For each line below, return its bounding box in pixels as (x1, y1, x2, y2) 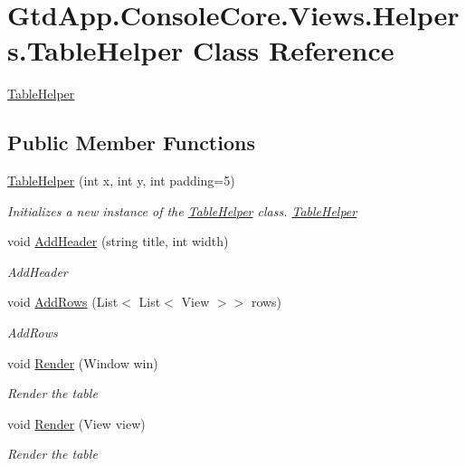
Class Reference (193, 32, 395, 69)
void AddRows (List (7, 292, 119, 311)
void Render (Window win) (7, 353, 158, 372)
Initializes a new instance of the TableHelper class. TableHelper (7, 201, 357, 220)
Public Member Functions (7, 128, 255, 157)
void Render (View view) (7, 414, 146, 433)
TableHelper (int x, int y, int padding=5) (7, 171, 235, 190)
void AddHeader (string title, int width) (7, 232, 229, 251)
